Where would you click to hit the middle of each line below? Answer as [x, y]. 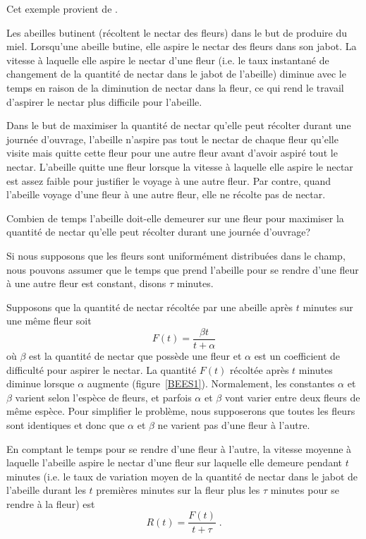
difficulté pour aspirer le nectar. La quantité [102, 369]
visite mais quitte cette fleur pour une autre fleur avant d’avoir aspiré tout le [172, 153]
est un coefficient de [297, 355]
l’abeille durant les [46, 490]
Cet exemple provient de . [62, 8]
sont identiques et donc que [66, 424]
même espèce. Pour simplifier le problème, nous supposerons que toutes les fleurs [181, 411]
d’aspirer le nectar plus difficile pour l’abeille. [104, 101]
